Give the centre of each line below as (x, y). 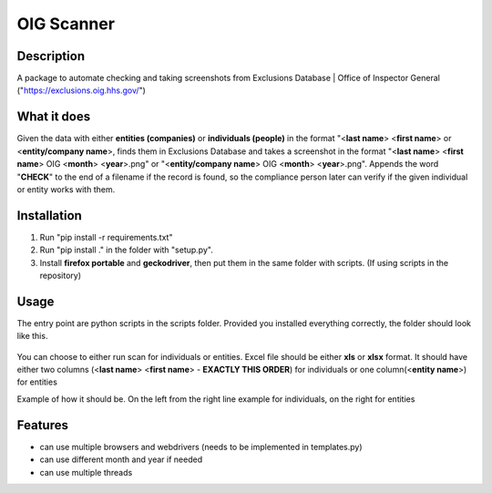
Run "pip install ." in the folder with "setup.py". (126, 250)
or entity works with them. (66, 189)
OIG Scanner (66, 24)
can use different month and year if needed (121, 459)
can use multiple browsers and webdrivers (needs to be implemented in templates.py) (201, 447)
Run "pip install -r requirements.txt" (106, 237)
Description (51, 56)
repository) (61, 275)
